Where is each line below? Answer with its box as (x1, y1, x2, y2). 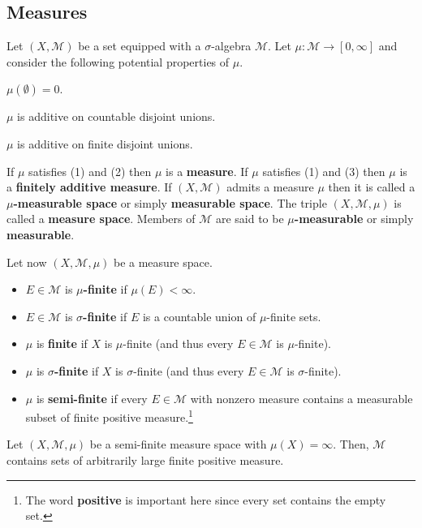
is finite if (36, 335, 88, 352)
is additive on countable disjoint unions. (17, 108, 216, 125)
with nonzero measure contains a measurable (190, 389, 413, 406)
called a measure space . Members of (6, 210, 196, 227)
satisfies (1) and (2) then (28, 162, 152, 179)
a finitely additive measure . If (6, 178, 172, 195)
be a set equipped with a (78, 37, 201, 54)
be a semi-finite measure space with (89, 436, 267, 453)
